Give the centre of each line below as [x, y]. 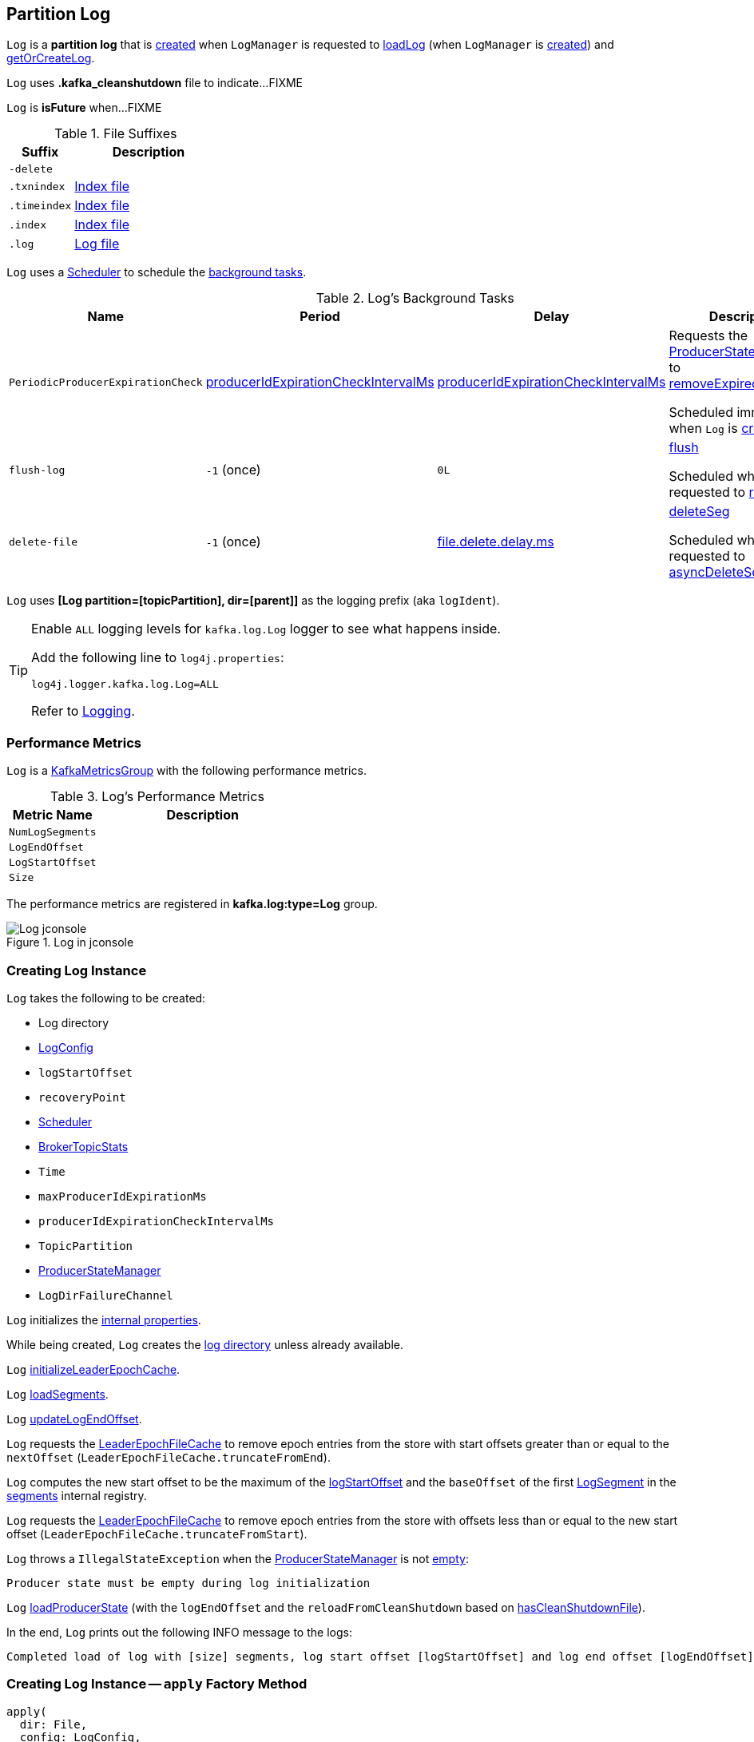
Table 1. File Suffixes [116, 134]
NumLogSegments [53, 832]
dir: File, [54, 1724]
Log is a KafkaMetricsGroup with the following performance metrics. [187, 771]
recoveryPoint [82, 1097]
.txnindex [37, 186]
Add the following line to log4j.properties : [158, 658]
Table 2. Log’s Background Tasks [415, 298]
